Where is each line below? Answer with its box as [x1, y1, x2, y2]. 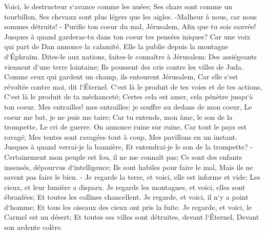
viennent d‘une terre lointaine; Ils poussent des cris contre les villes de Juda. [4, 61, 243, 72]
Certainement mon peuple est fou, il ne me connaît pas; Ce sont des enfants [4, 151, 242, 162]
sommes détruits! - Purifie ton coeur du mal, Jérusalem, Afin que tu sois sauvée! [4, 21, 256, 32]
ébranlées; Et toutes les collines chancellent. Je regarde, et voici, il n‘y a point [4, 192, 249, 202]
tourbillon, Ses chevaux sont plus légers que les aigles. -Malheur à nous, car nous [4, 11, 257, 22]
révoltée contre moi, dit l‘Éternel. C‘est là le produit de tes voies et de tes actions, [4, 81, 262, 92]
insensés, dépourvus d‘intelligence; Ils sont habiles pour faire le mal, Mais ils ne [4, 161, 253, 172]
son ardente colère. [4, 222, 63, 232]
